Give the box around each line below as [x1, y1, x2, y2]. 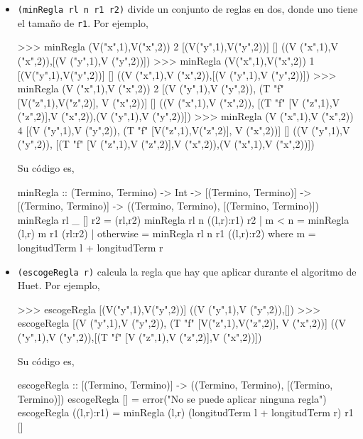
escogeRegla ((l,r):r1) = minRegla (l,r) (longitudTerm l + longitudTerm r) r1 [17, 405, 354, 420]
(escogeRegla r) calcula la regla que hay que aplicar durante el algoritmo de [17, 264, 357, 278]
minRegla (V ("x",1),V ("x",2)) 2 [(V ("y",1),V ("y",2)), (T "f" [17, 81, 284, 96]
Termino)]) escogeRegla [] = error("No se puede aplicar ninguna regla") [17, 391, 327, 406]
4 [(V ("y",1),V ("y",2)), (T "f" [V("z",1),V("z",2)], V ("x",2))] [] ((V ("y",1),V [17, 122, 350, 137]
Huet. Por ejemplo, [17, 278, 100, 293]
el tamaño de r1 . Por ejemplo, [17, 15, 148, 30]
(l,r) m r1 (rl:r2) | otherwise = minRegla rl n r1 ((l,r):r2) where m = [17, 226, 316, 241]
